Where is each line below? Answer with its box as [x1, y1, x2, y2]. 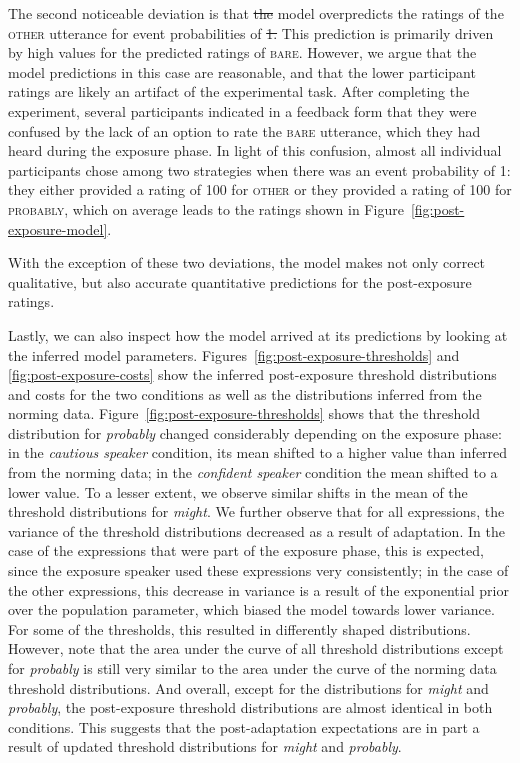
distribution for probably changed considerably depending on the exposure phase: [8, 422, 502, 443]
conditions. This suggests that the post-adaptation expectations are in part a [8, 716, 480, 737]
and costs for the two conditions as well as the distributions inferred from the [8, 383, 482, 404]
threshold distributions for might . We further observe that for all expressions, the [8, 501, 505, 522]
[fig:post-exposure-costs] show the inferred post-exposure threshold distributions [8, 364, 497, 385]
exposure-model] [8, 218, 108, 239]
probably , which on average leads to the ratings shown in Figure [8, 198, 404, 219]
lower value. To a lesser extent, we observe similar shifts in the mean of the [8, 481, 468, 502]
